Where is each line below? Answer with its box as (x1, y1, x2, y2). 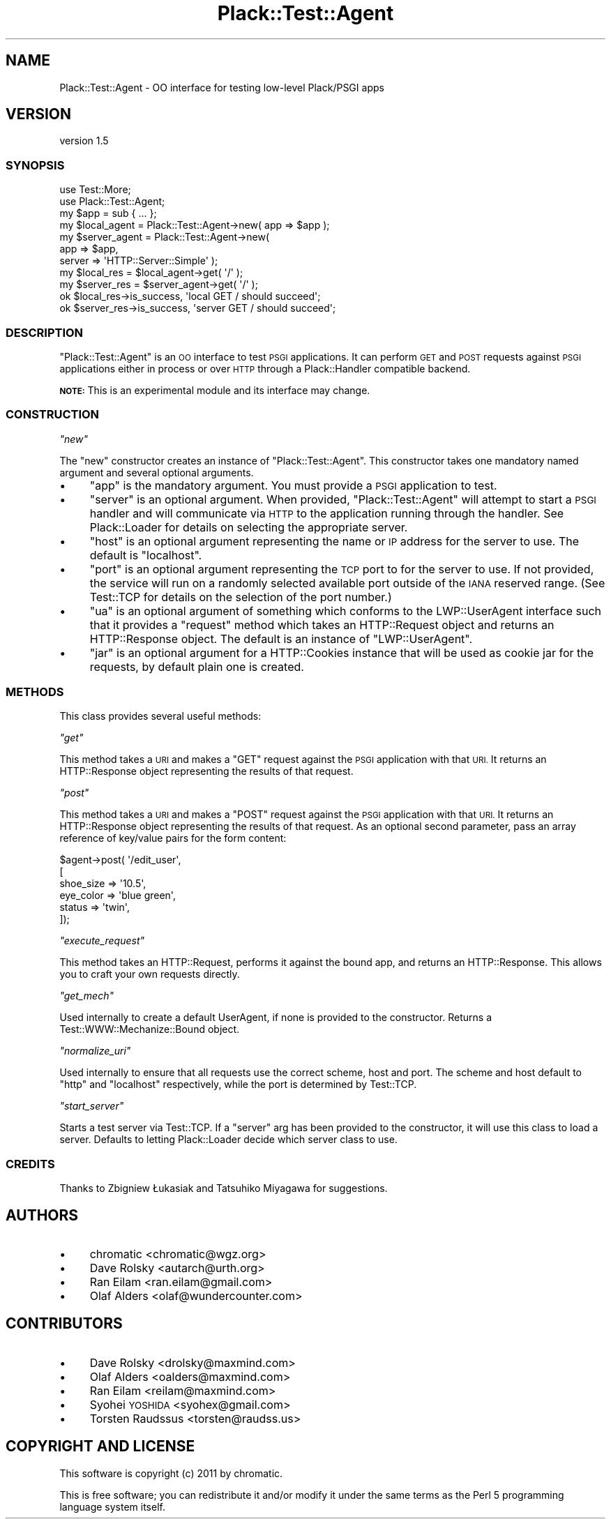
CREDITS (6, 1156, 55, 1171)
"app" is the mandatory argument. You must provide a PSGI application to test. (89, 478, 497, 492)
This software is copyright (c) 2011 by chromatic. (59, 1467, 283, 1479)
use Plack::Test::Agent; (59, 195, 165, 208)
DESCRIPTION (6, 325, 84, 340)
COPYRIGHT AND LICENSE (6, 1437, 195, 1456)
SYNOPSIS (6, 158, 65, 172)
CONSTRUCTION (6, 407, 100, 422)
